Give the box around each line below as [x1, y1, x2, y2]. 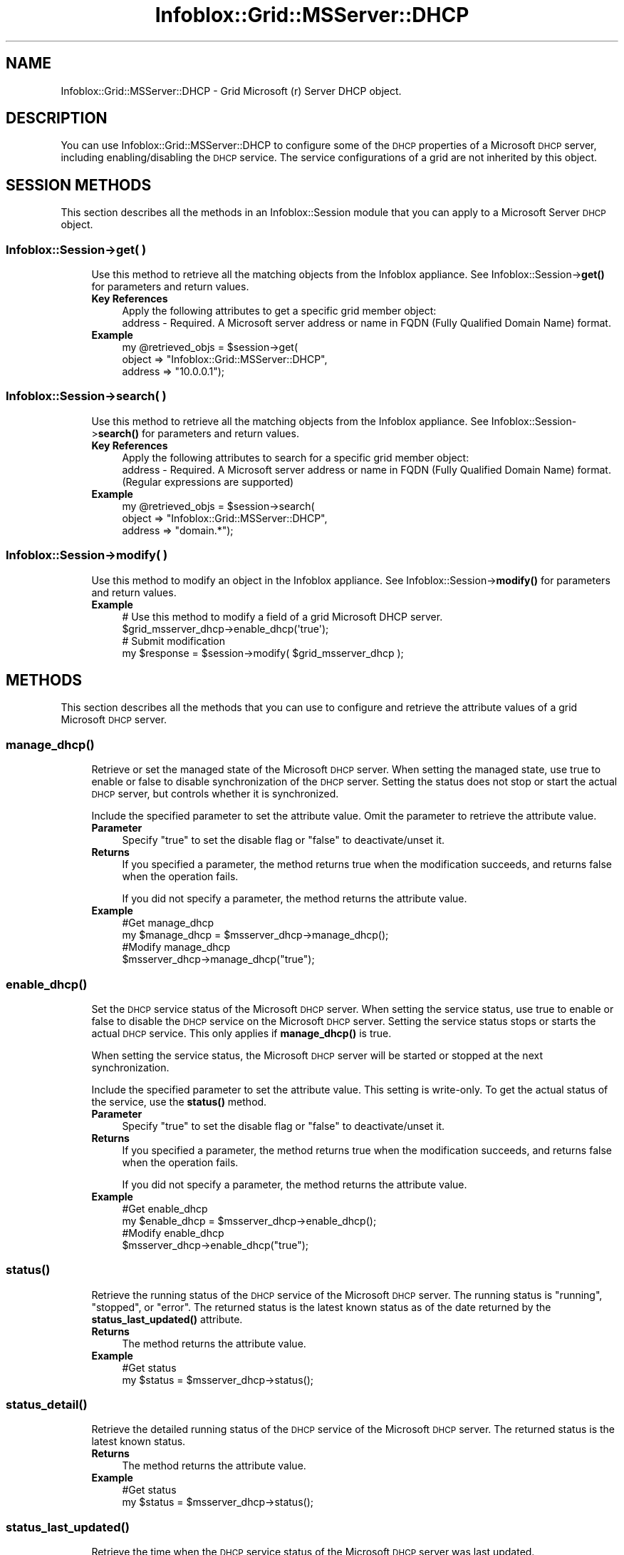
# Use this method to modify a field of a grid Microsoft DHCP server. [122, 610, 443, 623]
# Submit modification [122, 634, 226, 647]
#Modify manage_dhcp [122, 941, 231, 954]
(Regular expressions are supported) [122, 475, 294, 488]
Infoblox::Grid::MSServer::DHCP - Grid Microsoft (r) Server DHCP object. [61, 84, 402, 97]
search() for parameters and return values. [98, 427, 299, 439]
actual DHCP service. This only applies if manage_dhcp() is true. [91, 1026, 392, 1039]
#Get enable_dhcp [122, 1202, 208, 1215]
